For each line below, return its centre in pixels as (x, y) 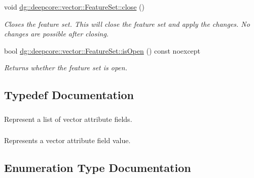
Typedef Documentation (69, 95)
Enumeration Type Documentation (98, 168)
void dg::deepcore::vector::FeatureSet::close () (74, 7)
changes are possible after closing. (57, 34)
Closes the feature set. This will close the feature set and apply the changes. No (127, 24)
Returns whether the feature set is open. (66, 68)
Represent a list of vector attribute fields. (68, 119)
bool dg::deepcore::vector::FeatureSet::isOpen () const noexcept (102, 50)
